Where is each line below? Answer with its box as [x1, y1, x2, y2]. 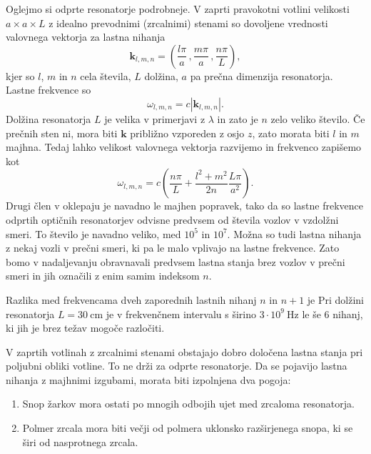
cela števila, [80, 68, 131, 83]
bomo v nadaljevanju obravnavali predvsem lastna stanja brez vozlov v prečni [6, 254, 345, 269]
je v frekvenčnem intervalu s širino [106, 306, 257, 321]
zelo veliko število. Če [270, 111, 365, 126]
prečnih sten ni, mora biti [6, 125, 118, 140]
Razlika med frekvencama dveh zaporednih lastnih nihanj [6, 292, 257, 307]
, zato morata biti [252, 125, 330, 140]
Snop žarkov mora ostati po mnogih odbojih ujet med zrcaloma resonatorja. [22, 396, 355, 411]
